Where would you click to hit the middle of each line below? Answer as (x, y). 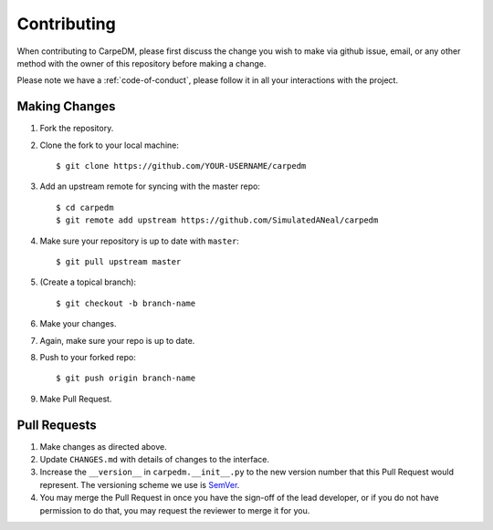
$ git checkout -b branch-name (126, 303)
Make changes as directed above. (104, 446)
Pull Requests (57, 425)
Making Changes (66, 106)
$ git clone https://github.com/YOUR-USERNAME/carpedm (181, 166)
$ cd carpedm (85, 207)
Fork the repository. (77, 129)
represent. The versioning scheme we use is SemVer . (140, 484)
